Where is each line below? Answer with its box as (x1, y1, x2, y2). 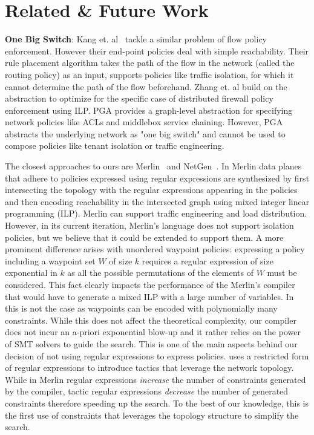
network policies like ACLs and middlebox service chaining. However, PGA (5, 116, 283, 128)
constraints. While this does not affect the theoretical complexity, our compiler (5, 313, 296, 326)
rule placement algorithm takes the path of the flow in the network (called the (5, 56, 295, 69)
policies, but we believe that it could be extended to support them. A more (5, 231, 284, 243)
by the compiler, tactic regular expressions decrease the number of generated (5, 385, 289, 397)
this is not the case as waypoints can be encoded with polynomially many (5, 302, 278, 315)
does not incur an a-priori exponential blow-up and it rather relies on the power (5, 325, 301, 338)
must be (267, 266, 297, 279)
